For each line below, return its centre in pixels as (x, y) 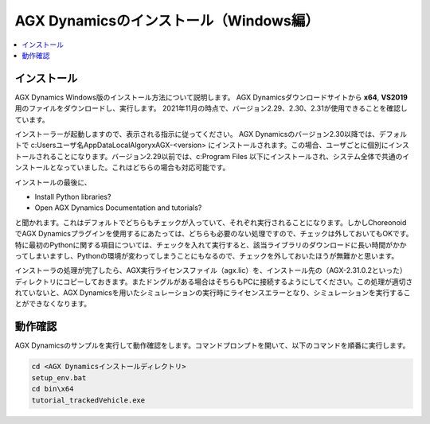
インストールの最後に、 (53, 182)
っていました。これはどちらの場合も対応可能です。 (147, 168)
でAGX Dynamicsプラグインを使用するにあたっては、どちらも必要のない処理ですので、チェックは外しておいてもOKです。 (214, 234)
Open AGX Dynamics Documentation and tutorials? (118, 208)
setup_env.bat (59, 377)
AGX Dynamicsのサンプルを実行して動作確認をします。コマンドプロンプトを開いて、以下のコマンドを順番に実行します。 (212, 345)
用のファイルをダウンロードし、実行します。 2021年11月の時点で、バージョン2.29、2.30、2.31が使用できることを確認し (211, 108)
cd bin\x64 (53, 389)
